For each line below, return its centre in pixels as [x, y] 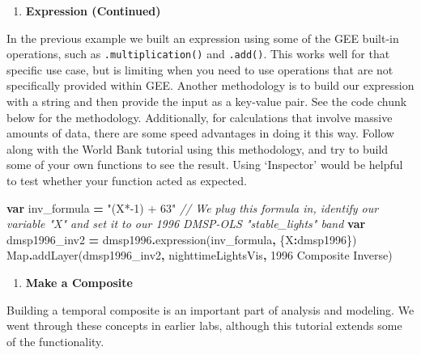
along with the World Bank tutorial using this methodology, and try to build [198, 148]
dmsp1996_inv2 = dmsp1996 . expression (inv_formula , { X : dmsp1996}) [182, 239]
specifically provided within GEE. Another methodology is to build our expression [210, 85]
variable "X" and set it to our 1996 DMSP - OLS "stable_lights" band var [186, 224]
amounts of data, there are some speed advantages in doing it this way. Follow [200, 133]
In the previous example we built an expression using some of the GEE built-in [203, 38]
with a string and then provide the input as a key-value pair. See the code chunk [207, 101]
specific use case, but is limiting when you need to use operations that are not [200, 69]
